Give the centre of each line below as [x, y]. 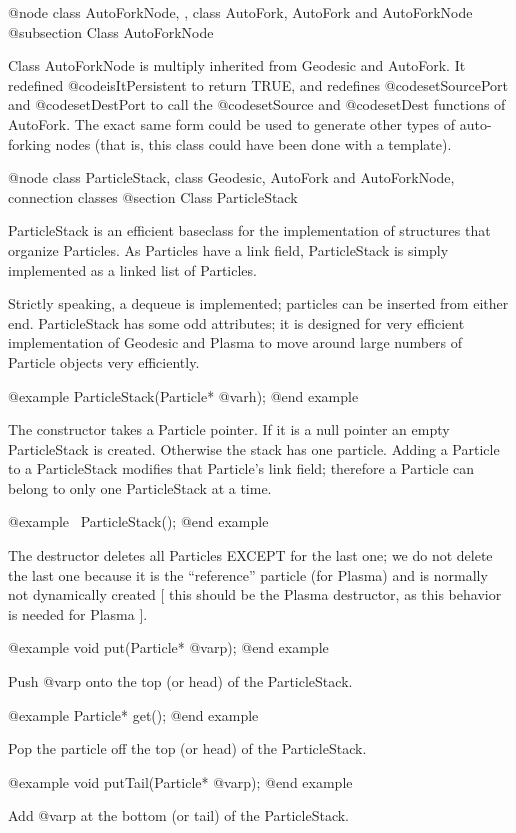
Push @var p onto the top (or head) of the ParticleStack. [180, 681]
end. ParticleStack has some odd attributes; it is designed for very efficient [236, 322]
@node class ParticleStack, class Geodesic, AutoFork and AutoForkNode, [231, 177]
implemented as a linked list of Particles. [132, 269]
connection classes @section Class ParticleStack [153, 196]
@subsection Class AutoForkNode [111, 31]
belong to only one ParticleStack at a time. [140, 487]
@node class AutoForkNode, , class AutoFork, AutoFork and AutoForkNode [240, 12]
